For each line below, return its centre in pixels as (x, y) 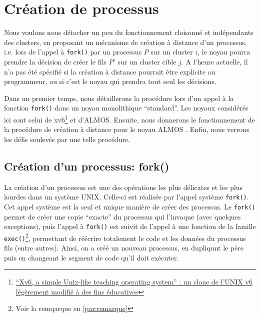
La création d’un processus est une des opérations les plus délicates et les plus (123, 187)
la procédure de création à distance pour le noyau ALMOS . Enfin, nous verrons (127, 129)
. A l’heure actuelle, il (214, 61)
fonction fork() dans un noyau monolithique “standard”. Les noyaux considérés (126, 108)
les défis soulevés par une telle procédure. (67, 139)
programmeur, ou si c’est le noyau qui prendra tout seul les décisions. (110, 81)
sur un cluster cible (147, 61)
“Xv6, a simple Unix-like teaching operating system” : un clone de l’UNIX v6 (134, 282)
